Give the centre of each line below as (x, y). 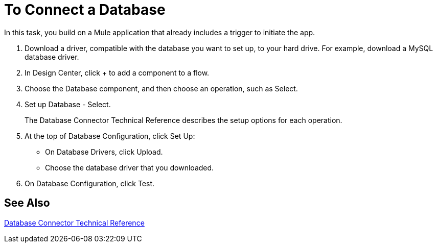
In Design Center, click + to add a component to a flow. (117, 72)
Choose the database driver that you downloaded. (130, 167)
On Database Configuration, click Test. (90, 183)
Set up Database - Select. (68, 104)
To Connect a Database (85, 10)
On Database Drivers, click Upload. (104, 152)
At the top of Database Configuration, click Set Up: (110, 136)
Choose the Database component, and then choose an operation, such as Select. (161, 88)
